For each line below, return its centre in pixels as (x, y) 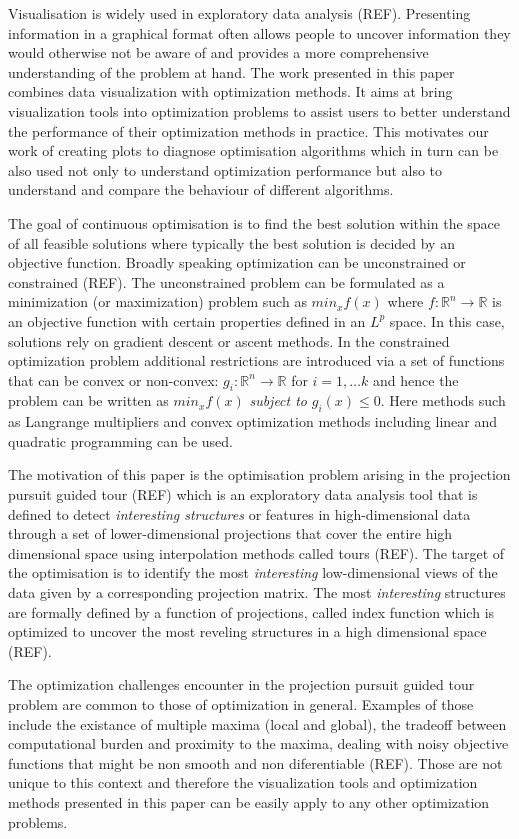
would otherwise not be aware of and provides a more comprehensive (218, 52)
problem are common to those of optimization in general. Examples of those (241, 704)
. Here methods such (443, 400)
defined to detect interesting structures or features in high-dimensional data (239, 513)
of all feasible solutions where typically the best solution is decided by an (231, 242)
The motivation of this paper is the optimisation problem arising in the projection (259, 474)
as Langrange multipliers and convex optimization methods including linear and (253, 421)
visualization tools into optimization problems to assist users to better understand (259, 110)
